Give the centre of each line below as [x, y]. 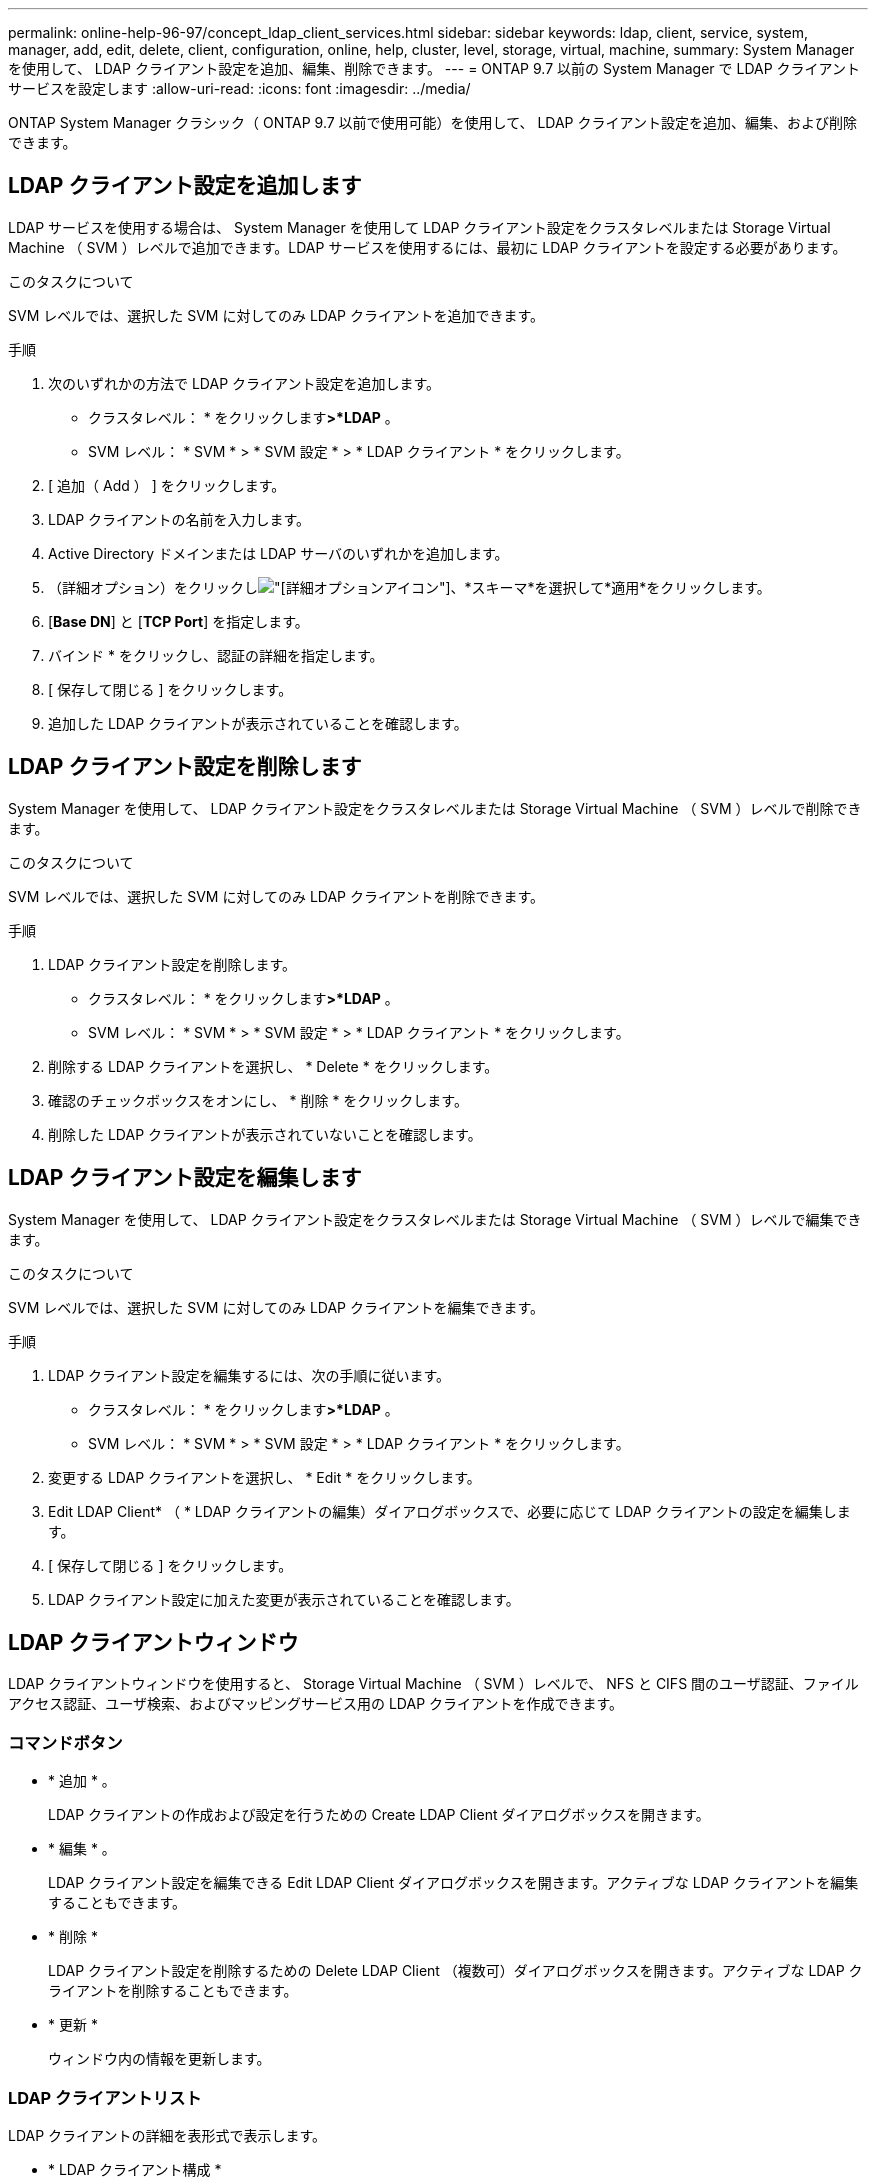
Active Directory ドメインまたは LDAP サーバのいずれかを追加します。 [278, 553]
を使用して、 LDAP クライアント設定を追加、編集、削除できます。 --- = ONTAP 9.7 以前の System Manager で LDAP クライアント [434, 68]
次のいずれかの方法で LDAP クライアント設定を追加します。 [244, 383]
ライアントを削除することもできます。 [173, 1991]
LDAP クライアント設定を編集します [185, 1178]
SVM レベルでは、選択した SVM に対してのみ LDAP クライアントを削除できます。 [276, 896]
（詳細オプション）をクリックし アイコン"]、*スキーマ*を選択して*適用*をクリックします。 [409, 587]
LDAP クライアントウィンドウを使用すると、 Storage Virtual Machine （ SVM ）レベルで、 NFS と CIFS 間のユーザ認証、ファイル [433, 1684]
